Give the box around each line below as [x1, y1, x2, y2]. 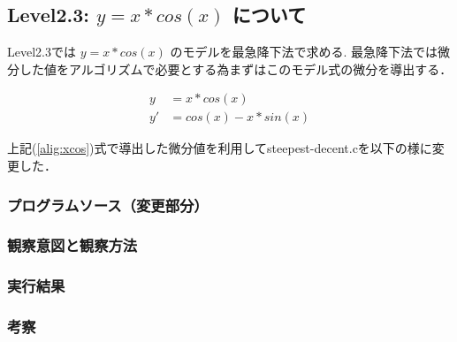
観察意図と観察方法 [7, 234, 138, 256]
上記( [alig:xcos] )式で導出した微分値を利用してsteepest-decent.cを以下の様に [7, 139, 432, 157]
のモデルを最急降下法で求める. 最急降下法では [170, 42, 438, 61]
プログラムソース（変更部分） [7, 194, 209, 216]
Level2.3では [7, 42, 76, 61]
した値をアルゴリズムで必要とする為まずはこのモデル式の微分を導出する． [19, 59, 453, 78]
